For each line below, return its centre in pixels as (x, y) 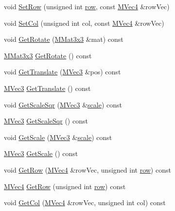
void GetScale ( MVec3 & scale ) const (58, 137)
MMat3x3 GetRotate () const (48, 55)
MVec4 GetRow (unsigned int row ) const (65, 186)
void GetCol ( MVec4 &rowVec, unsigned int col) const (85, 202)
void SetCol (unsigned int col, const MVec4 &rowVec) (84, 23)
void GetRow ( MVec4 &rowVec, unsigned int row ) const (87, 169)
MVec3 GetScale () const (41, 153)
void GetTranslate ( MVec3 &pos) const (62, 72)
